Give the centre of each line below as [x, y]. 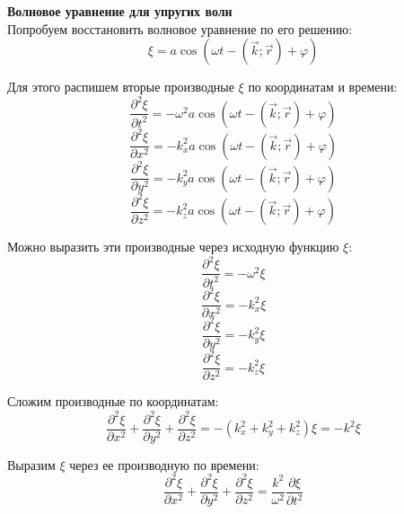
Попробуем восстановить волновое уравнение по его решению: [180, 28]
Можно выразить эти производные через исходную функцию [173, 247]
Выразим [31, 464]
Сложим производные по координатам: [113, 401]
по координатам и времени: [323, 87]
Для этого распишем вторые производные [121, 87]
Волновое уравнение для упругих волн [120, 11]
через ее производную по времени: [164, 464]
